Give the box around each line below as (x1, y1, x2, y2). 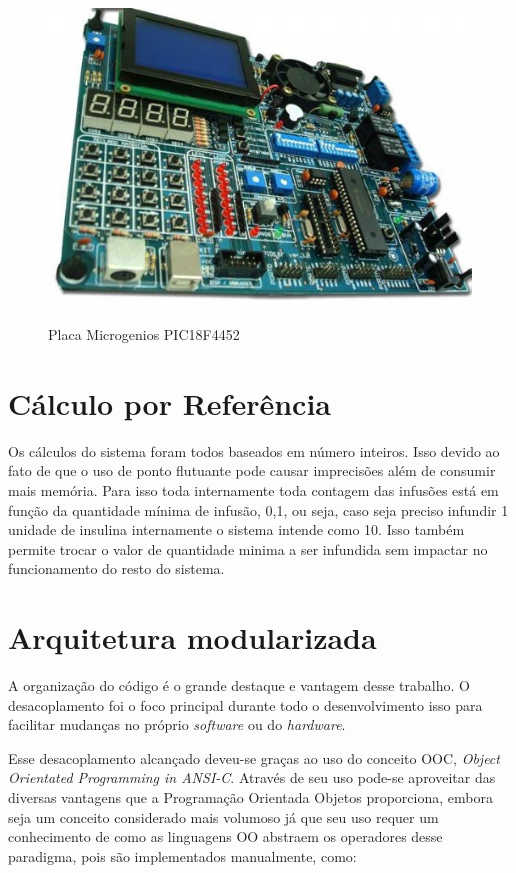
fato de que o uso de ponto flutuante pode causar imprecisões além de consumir (8, 460, 496, 481)
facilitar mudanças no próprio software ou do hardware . (8, 714, 346, 735)
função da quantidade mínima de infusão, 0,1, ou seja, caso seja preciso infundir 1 (8, 499, 509, 520)
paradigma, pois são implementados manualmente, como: (8, 845, 357, 866)
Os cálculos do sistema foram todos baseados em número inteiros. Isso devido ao (8, 440, 500, 461)
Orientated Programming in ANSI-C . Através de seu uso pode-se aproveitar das (8, 767, 496, 788)
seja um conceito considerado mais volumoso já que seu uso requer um (8, 806, 439, 827)
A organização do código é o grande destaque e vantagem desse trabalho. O (8, 675, 470, 696)
